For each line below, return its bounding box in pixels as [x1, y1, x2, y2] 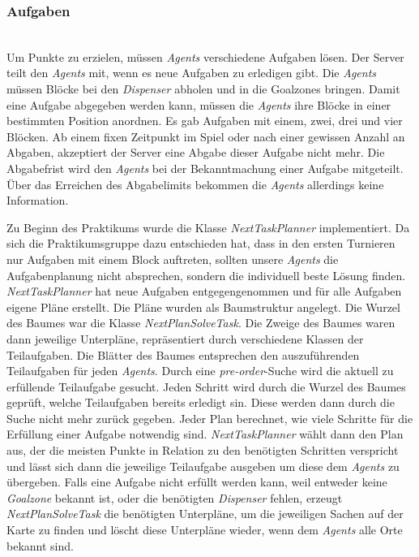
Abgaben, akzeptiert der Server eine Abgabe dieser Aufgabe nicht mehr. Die [6, 144, 385, 161]
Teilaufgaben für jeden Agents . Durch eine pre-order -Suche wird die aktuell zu [6, 362, 394, 379]
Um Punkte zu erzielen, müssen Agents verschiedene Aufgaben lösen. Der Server [6, 48, 404, 65]
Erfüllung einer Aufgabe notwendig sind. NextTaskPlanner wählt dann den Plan [6, 425, 404, 443]
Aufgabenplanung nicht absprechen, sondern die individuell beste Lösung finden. [6, 266, 406, 283]
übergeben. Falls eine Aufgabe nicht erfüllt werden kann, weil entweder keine [6, 473, 387, 490]
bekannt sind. [6, 537, 74, 554]
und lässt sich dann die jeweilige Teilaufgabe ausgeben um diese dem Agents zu [6, 457, 400, 474]
